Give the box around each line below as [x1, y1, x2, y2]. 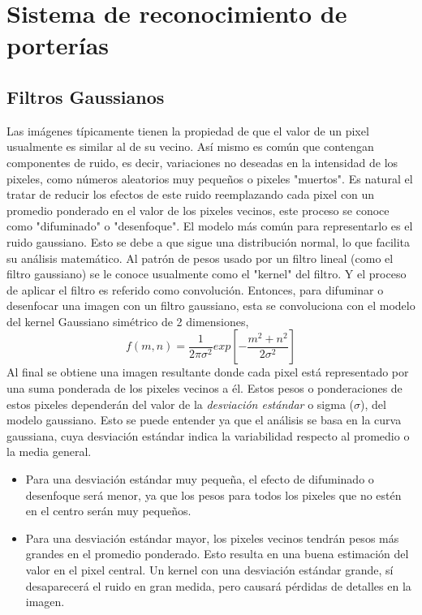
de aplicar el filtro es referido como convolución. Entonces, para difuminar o [6, 281, 384, 298]
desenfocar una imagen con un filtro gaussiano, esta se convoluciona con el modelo [6, 297, 416, 314]
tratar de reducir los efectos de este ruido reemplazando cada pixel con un [6, 186, 375, 203]
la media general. [6, 443, 92, 460]
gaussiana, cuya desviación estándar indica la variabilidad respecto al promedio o [6, 427, 410, 444]
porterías [6, 28, 110, 62]
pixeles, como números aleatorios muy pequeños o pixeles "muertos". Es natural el [6, 170, 413, 187]
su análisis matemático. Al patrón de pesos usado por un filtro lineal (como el [6, 249, 394, 266]
